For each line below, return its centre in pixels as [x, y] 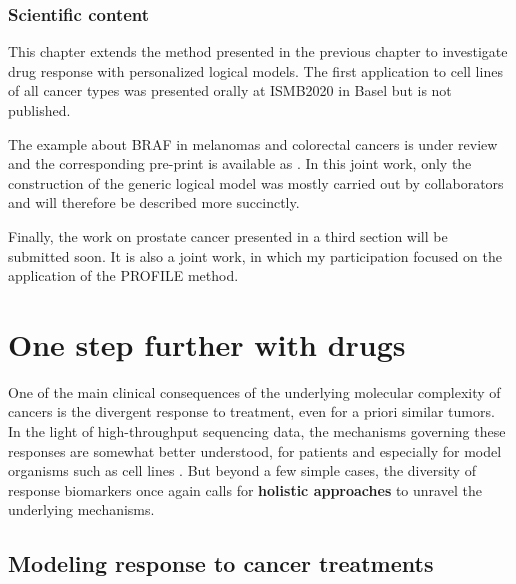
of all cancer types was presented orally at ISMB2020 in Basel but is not [230, 90]
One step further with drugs [207, 343]
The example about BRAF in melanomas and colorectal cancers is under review [253, 143]
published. [39, 110]
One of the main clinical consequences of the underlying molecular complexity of [254, 391]
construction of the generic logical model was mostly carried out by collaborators [256, 182]
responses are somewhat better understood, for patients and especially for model [255, 450]
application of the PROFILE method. [123, 275]
